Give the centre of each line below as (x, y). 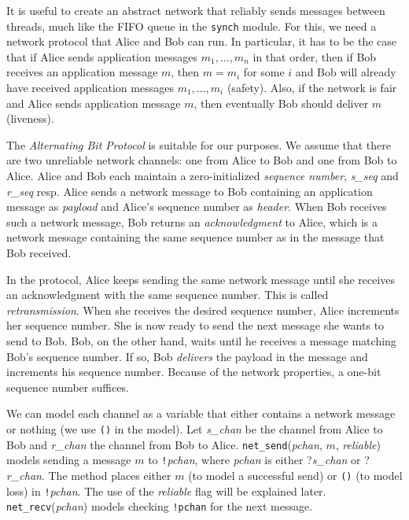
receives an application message (82, 72)
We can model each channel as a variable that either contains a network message (201, 413)
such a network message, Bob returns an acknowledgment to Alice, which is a (192, 221)
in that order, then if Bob (315, 56)
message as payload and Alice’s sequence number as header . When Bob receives (197, 207)
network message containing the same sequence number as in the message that (195, 237)
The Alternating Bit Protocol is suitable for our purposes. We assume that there (199, 144)
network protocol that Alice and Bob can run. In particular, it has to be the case (201, 41)
